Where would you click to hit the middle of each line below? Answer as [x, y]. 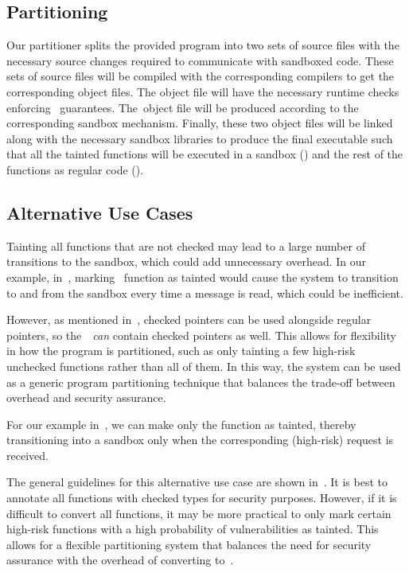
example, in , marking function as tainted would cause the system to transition [203, 277]
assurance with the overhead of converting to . [120, 560]
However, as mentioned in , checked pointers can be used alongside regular [189, 320]
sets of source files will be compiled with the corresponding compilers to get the [201, 76]
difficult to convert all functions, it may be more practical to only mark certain [199, 513]
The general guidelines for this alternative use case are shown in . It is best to [197, 482]
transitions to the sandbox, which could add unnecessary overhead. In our [187, 261]
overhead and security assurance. [86, 398]
